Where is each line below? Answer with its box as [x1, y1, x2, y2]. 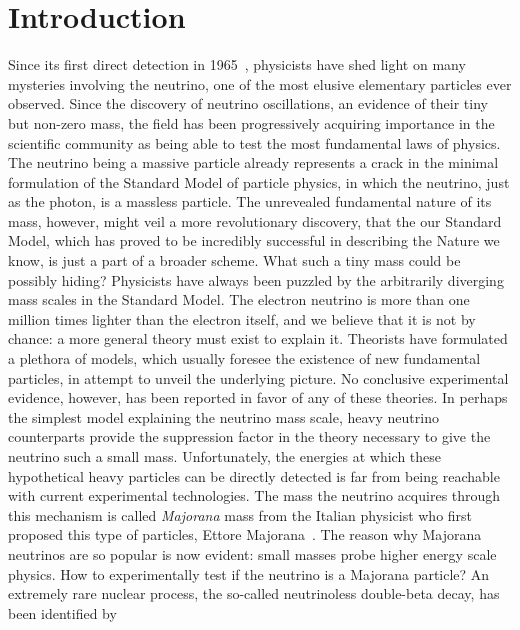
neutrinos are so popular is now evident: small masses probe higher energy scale [8, 543, 497, 564]
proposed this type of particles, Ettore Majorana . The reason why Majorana [8, 524, 482, 545]
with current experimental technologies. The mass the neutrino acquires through [8, 485, 501, 506]
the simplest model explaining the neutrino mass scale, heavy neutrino [8, 406, 439, 427]
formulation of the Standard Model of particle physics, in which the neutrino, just [8, 171, 510, 192]
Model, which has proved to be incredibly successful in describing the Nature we [8, 230, 500, 251]
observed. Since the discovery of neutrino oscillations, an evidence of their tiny [8, 93, 488, 114]
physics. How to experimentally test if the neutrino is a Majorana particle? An [8, 563, 490, 584]
